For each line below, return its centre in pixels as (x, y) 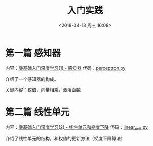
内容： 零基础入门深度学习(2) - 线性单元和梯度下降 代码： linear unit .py (77, 127)
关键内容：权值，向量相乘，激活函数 (43, 90)
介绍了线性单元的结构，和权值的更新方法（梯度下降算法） (65, 139)
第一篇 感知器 (33, 53)
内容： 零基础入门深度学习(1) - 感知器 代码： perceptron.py (65, 68)
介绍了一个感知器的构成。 (32, 79)
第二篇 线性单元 (37, 112)
